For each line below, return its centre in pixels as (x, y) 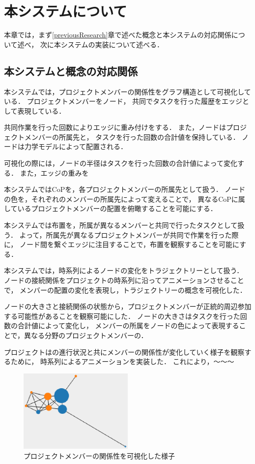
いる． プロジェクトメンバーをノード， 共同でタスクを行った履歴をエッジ (123, 101)
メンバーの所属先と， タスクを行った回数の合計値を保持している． (132, 137)
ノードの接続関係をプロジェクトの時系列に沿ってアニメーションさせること (124, 280)
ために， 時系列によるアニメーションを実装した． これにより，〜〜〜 (122, 361)
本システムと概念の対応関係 (71, 71)
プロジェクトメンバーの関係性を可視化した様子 (99, 455)
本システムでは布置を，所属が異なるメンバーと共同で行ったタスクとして (121, 225)
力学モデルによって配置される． (76, 146)
